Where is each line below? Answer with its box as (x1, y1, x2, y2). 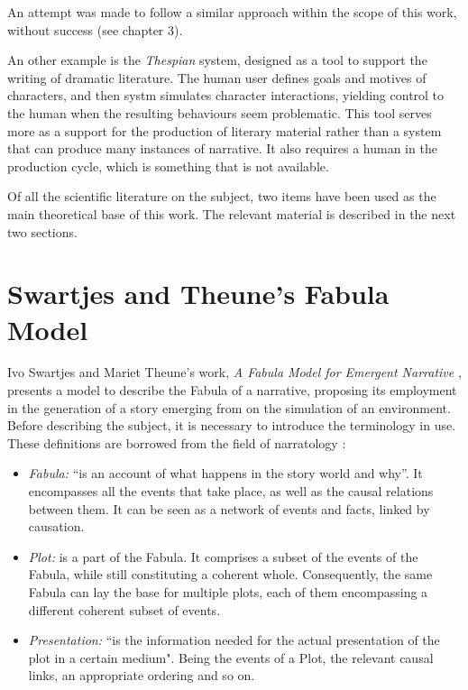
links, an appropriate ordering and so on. (28, 666, 255, 685)
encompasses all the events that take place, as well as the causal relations (28, 482, 434, 500)
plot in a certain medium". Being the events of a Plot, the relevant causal (28, 648, 434, 667)
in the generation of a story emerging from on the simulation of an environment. (7, 398, 451, 417)
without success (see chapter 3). (7, 20, 183, 39)
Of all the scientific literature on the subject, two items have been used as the (7, 187, 436, 206)
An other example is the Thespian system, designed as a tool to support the (7, 51, 427, 69)
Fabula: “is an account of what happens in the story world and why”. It (28, 464, 423, 483)
